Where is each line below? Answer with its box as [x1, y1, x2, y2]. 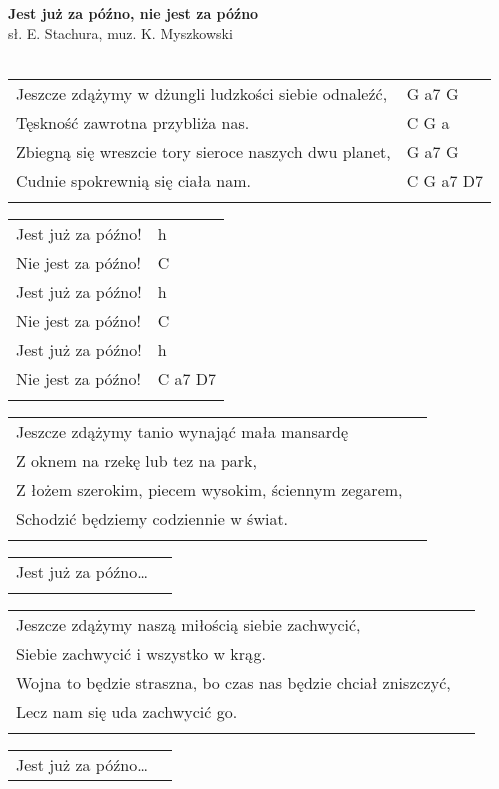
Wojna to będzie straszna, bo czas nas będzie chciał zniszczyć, [16, 670, 451, 694]
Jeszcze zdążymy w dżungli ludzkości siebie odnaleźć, [16, 81, 388, 105]
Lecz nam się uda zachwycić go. [16, 699, 238, 723]
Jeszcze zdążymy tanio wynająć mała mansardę [16, 419, 348, 443]
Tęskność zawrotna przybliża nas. [16, 110, 250, 134]
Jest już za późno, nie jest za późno [8, 3, 259, 23]
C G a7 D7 [406, 168, 483, 192]
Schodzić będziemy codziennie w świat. [16, 506, 289, 530]
